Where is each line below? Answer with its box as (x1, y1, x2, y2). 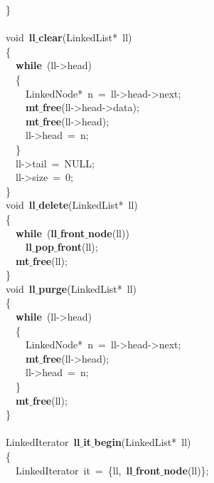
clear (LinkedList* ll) (38, 30, 132, 45)
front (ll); (57, 239, 98, 254)
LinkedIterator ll (6, 435, 80, 450)
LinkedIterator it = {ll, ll (15, 462, 133, 477)
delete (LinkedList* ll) (38, 197, 138, 212)
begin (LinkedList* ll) (94, 435, 191, 450)
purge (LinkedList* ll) (38, 281, 137, 296)
